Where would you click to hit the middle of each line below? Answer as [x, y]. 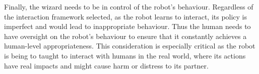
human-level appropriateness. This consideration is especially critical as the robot [130, 46]
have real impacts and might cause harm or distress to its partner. [106, 65]
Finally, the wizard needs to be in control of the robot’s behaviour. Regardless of [129, 6]
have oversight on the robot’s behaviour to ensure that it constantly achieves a [125, 36]
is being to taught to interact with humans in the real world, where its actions [125, 55]
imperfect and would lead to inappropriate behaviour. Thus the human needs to [127, 26]
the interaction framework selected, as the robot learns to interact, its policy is [126, 16]
